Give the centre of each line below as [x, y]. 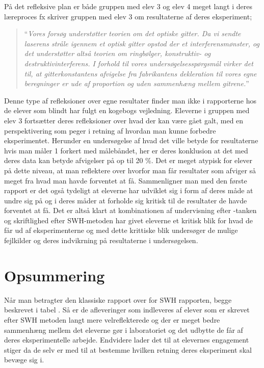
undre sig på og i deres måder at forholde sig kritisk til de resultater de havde [126, 200]
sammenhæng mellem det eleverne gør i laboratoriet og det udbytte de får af [124, 330]
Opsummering [55, 275]
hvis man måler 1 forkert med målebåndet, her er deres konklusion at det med [126, 150]
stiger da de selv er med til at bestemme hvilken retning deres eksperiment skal [128, 349]
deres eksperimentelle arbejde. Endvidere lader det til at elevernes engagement [127, 340]
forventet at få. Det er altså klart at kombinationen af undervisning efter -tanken [130, 210]
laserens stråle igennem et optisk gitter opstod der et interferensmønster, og [142, 43]
